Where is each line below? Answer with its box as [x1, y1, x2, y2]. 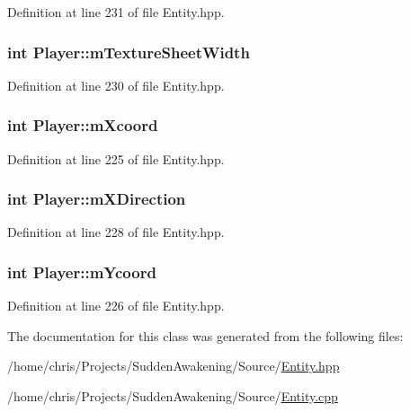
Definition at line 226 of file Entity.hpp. [7, 296, 225, 315]
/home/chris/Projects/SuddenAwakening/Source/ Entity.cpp [7, 387, 338, 406]
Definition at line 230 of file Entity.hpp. [7, 75, 225, 94]
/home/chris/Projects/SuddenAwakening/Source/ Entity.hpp [7, 356, 340, 375]
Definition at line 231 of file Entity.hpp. [7, 3, 225, 21]
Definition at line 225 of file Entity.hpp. [7, 149, 225, 168]
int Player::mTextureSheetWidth [7, 40, 250, 63]
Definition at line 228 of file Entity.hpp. [7, 223, 225, 241]
